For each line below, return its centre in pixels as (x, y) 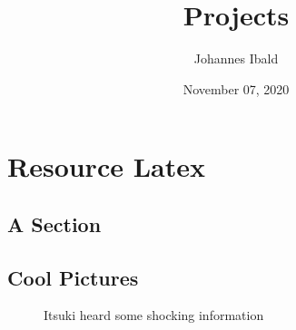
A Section (54, 223)
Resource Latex (106, 166)
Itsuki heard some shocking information (154, 315)
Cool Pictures (73, 277)
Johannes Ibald (236, 58)
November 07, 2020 (236, 88)
